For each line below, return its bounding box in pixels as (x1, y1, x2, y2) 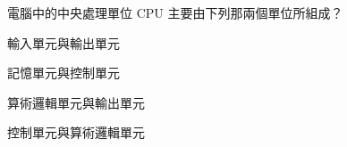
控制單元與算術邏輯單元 (7, 123, 145, 142)
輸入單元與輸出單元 (7, 33, 120, 52)
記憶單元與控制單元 (7, 63, 120, 82)
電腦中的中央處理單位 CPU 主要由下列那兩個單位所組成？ (7, 4, 343, 21)
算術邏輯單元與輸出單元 (7, 93, 145, 111)
